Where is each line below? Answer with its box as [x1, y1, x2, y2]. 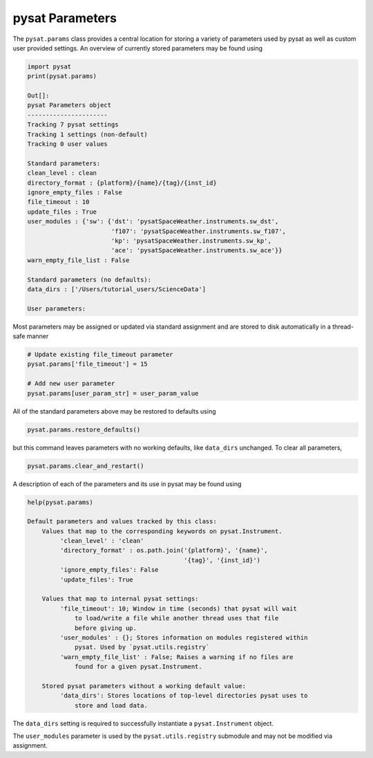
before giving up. [75, 624, 137, 632]
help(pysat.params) [27, 498, 93, 506]
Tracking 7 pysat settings [27, 121, 119, 129]
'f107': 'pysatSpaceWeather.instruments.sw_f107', [111, 227, 287, 235]
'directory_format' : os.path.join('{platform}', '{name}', [59, 546, 268, 555]
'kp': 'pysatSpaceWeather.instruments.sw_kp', [111, 237, 272, 245]
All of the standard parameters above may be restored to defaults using [12, 407, 217, 415]
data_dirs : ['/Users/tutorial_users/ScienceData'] [27, 285, 207, 293]
